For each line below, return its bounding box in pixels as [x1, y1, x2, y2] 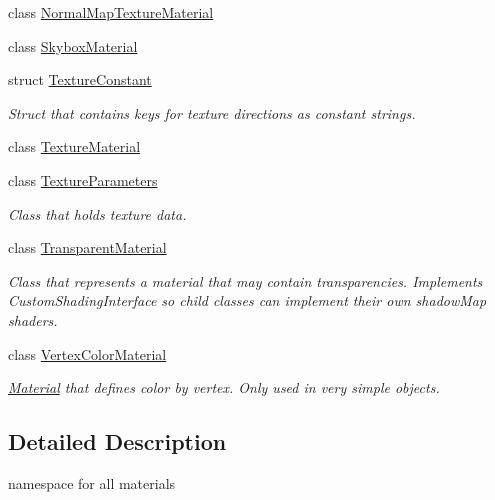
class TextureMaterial [8, 136, 141, 157]
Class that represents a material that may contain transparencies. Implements [8, 270, 483, 291]
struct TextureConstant [8, 69, 152, 90]
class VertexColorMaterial [8, 343, 167, 364]
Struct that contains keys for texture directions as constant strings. [8, 102, 416, 123]
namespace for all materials [8, 472, 176, 493]
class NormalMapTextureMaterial [8, 2, 214, 22]
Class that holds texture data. [8, 203, 187, 224]
